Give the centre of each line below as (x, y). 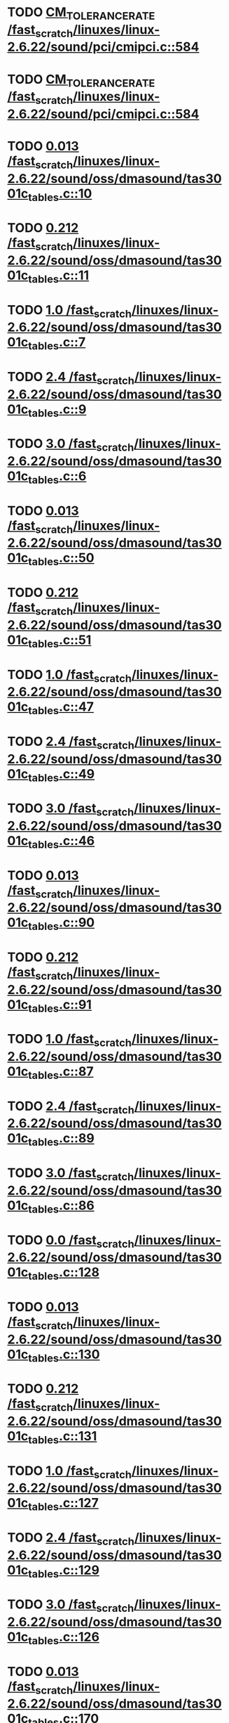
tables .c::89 (61, 1140)
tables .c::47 (61, 708)
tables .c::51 (60, 641)
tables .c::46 (61, 842)
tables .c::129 (64, 1571)
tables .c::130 (64, 1355)
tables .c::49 (61, 775)
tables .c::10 (60, 195)
